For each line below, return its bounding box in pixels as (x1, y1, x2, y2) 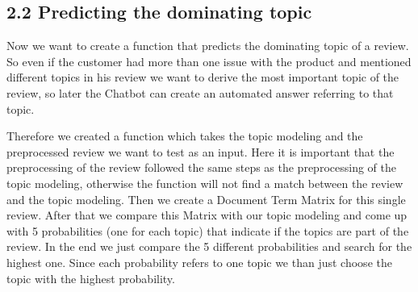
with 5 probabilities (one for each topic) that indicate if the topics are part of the (6, 222, 409, 239)
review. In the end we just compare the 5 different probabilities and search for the (6, 238, 412, 255)
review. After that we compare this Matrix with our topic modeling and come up (6, 206, 408, 223)
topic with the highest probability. (6, 269, 175, 286)
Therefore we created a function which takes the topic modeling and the (6, 127, 363, 144)
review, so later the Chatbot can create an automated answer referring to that (6, 84, 394, 101)
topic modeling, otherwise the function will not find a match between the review (6, 174, 403, 191)
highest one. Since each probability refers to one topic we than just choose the (6, 253, 392, 270)
